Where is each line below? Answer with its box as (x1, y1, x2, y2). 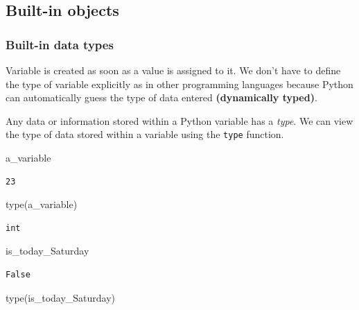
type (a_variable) (6, 197, 78, 212)
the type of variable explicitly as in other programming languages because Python (6, 76, 353, 91)
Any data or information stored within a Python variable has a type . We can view (6, 113, 353, 128)
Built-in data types (6, 35, 114, 53)
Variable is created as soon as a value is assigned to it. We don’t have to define (6, 63, 341, 77)
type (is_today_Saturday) (6, 290, 116, 304)
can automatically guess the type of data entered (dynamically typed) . (6, 90, 317, 105)
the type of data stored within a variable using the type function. (6, 127, 284, 141)
